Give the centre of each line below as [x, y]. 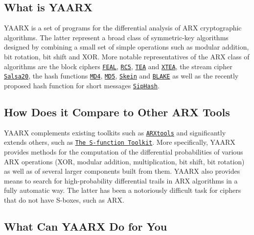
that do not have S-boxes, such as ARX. [64, 200]
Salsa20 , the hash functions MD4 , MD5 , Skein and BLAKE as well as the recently [121, 76]
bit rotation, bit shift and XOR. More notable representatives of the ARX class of [127, 56]
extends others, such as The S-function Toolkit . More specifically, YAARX [120, 142]
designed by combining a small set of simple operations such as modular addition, [127, 47]
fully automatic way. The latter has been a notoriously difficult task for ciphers [123, 190]
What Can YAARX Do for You [86, 226]
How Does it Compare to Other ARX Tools [117, 112]
